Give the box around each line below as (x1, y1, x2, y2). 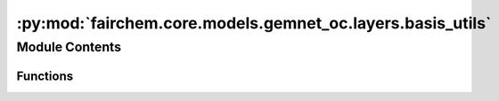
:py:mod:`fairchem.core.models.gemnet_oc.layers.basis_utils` (16, 13, 492, 33)
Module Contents (16, 39, 122, 55)
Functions (16, 68, 74, 83)
